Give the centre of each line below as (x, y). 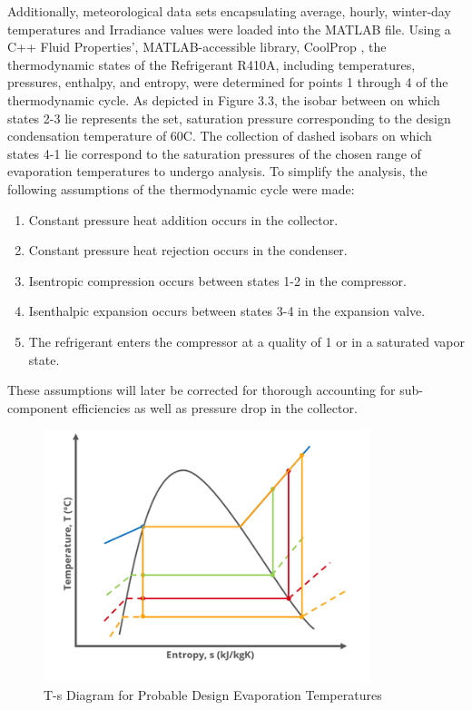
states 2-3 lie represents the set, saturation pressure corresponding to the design (229, 118)
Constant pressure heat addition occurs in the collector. (183, 219)
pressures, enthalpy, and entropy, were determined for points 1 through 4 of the (228, 82)
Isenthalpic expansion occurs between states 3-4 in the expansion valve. (227, 311)
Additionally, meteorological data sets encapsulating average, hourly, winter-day (229, 11)
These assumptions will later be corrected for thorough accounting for (202, 390)
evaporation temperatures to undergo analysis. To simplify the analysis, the (217, 171)
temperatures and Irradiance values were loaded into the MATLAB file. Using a (229, 29)
